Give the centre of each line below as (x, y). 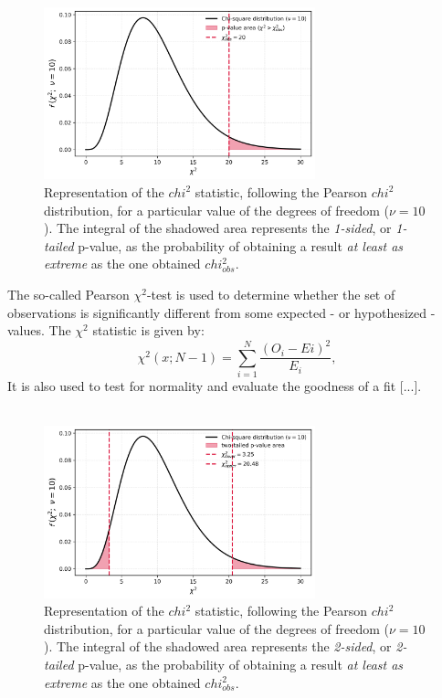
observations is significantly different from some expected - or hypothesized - (221, 312)
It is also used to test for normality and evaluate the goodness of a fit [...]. (215, 386)
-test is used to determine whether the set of (271, 294)
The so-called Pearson (68, 294)
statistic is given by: (148, 330)
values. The (39, 330)
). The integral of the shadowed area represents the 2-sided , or (218, 646)
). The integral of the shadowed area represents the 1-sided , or (218, 228)
